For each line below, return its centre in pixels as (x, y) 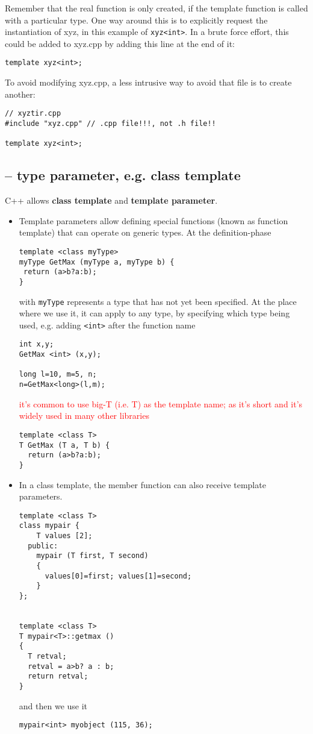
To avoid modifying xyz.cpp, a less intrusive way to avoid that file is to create (148, 82)
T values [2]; (64, 536)
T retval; (47, 656)
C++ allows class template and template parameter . (111, 200)
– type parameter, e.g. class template (123, 175)
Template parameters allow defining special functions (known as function (153, 220)
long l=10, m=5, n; (58, 375)
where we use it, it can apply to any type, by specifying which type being (154, 313)
